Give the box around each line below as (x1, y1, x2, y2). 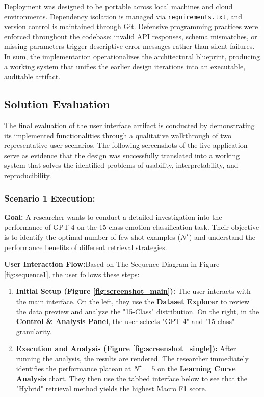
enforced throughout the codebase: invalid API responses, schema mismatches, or (4, 31, 257, 41)
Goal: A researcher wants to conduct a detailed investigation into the (4, 211, 222, 222)
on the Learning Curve (157, 363, 236, 374)
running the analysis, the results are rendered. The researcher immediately (16, 353, 249, 363)
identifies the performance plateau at (16, 363, 131, 374)
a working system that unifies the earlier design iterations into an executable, (4, 61, 246, 71)
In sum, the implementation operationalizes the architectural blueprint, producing (4, 51, 260, 62)
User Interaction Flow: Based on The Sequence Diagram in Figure (4, 259, 220, 269)
